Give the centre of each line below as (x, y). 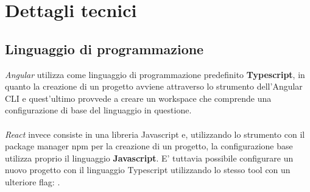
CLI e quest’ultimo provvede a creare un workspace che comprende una (138, 98)
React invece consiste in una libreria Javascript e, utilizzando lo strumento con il (155, 134)
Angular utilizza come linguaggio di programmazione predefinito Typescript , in (155, 74)
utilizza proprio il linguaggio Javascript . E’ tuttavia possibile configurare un (149, 158)
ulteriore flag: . (33, 181)
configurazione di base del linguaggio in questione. (98, 110)
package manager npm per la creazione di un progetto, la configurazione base (149, 146)
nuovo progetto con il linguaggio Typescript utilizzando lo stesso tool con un (148, 170)
